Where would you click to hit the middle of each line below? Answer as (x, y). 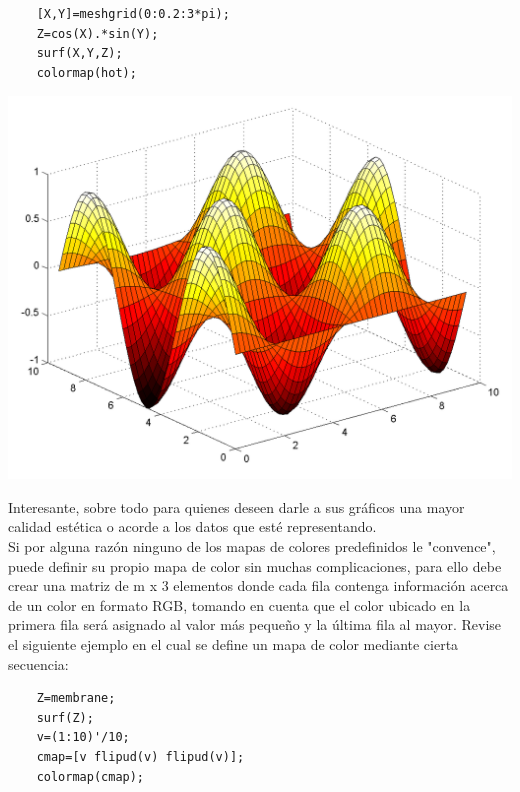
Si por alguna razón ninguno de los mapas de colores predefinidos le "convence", (252, 546)
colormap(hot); (86, 72)
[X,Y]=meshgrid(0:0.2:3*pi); (133, 14)
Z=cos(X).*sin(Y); (97, 33)
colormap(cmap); (90, 776)
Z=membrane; (76, 698)
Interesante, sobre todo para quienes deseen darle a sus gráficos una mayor (236, 506)
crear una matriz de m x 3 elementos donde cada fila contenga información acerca (258, 585)
